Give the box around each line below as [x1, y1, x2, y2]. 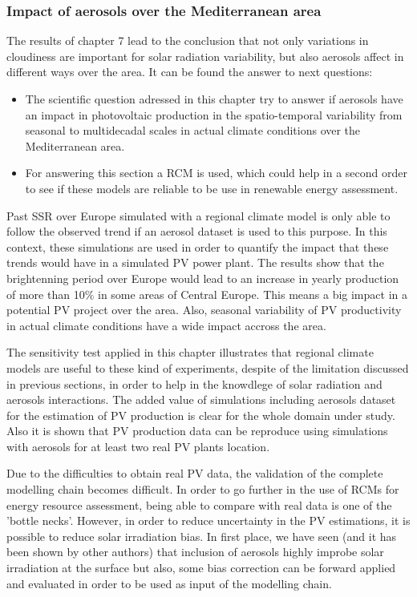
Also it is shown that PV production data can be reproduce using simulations [6, 422, 388, 439]
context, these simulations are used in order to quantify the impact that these [6, 238, 389, 255]
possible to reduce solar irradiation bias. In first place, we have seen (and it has [6, 527, 397, 544]
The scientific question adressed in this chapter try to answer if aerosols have [25, 91, 403, 107]
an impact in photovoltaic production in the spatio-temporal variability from [25, 106, 403, 123]
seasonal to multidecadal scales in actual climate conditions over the [25, 122, 361, 139]
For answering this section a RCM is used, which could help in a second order [25, 164, 408, 181]
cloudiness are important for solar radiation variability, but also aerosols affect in [6, 47, 404, 64]
